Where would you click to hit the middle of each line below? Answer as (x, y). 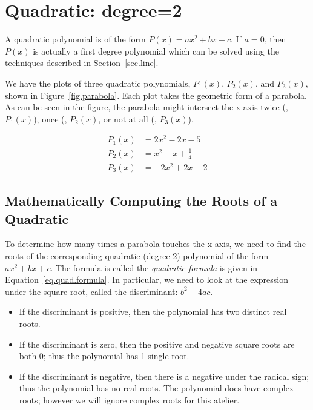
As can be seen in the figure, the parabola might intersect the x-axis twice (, (147, 107)
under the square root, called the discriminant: (91, 291)
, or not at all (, (127, 118)
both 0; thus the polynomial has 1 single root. (104, 356)
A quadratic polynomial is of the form (75, 39)
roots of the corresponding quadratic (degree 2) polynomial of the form (137, 256)
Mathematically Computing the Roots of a (141, 201)
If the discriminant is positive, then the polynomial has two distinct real (153, 312)
